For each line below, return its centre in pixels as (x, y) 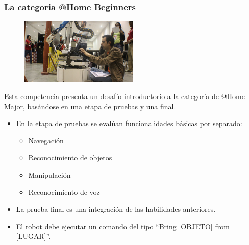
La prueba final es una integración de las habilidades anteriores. (116, 209)
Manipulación (49, 175)
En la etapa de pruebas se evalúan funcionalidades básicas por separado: (129, 123)
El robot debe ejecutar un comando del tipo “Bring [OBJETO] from (123, 226)
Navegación (46, 140)
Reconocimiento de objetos (70, 157)
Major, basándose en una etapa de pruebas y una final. (90, 106)
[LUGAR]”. (33, 236)
